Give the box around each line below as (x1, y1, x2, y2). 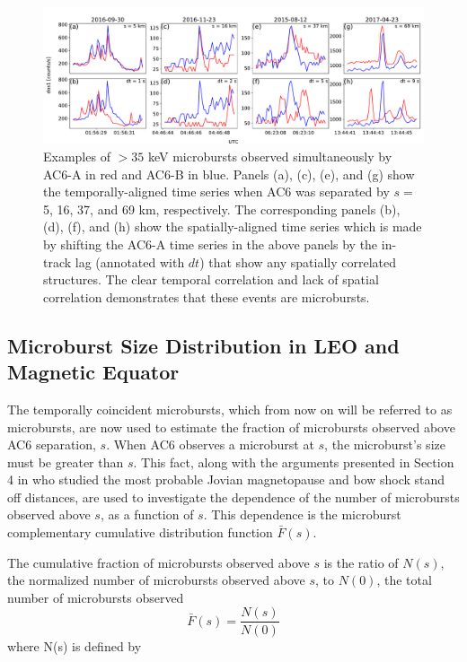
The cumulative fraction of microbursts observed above (7, 553, 310, 571)
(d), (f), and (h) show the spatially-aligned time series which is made (43, 217, 422, 236)
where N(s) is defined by (7, 636, 142, 655)
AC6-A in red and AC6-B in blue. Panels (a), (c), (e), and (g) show (43, 164, 415, 183)
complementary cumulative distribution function (7, 523, 273, 542)
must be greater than (7, 452, 124, 471)
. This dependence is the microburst (203, 505, 401, 524)
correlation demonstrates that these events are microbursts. (43, 287, 370, 306)
